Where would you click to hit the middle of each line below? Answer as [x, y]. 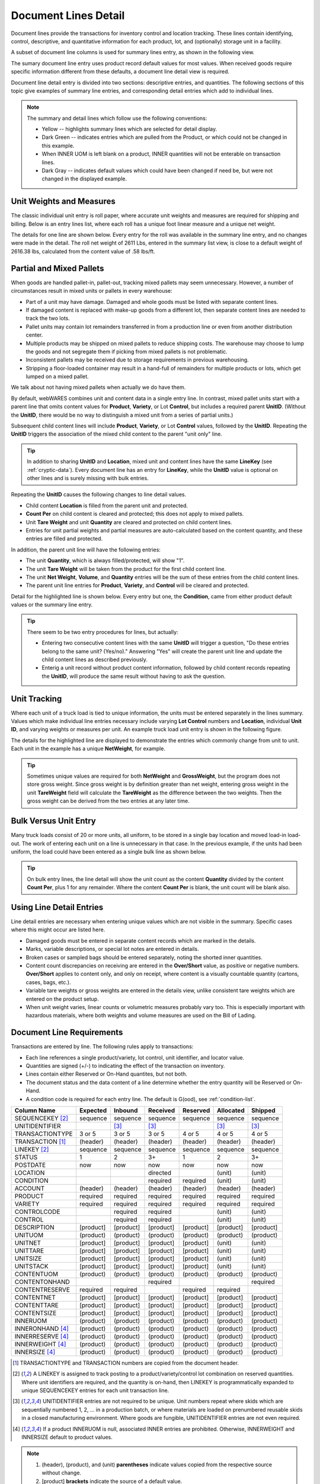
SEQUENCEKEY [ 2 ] [41, 1118]
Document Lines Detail [68, 15]
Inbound [126, 1110]
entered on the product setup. [62, 999]
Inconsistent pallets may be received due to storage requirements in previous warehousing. [137, 360]
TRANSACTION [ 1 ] [40, 1141]
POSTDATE [30, 1165]
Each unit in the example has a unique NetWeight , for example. [88, 749]
